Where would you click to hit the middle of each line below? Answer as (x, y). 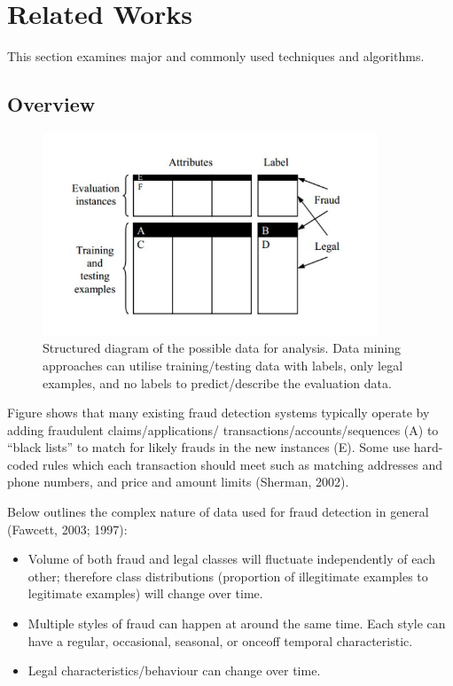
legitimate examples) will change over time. (145, 593)
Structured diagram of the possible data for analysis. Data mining (222, 348)
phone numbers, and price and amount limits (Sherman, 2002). (178, 482)
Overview (51, 104)
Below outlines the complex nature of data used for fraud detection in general (218, 512)
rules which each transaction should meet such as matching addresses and (243, 464)
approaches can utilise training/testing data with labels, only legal (223, 365)
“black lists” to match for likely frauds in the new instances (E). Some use (209, 447)
